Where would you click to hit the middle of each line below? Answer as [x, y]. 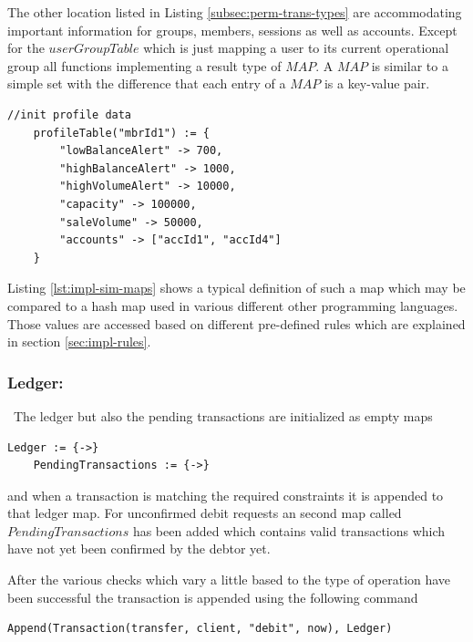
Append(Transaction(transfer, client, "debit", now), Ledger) [200, 629]
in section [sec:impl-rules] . [79, 342]
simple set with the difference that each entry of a [147, 83]
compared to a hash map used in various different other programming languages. [233, 305]
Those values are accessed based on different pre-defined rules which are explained [236, 323]
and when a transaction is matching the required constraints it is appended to [226, 495]
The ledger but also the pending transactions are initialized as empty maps [223, 415]
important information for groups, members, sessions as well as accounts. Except [232, 30]
